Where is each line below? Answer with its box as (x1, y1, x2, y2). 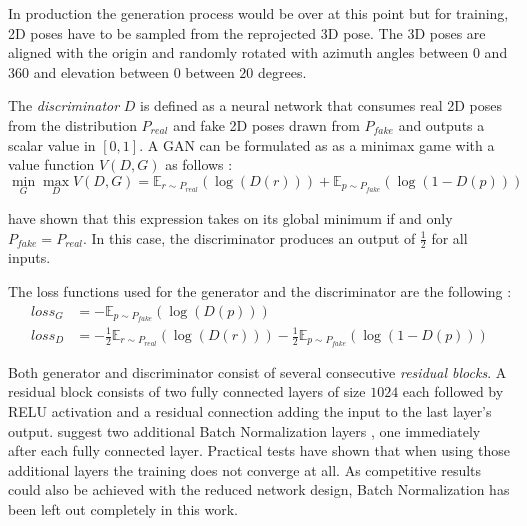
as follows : (165, 154, 233, 175)
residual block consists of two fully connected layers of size (8, 381, 366, 402)
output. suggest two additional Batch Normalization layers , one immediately (8, 420, 481, 441)
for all (431, 227, 468, 248)
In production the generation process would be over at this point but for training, (8, 3, 509, 23)
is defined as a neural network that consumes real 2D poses (140, 95, 503, 116)
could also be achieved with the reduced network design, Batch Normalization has (8, 479, 510, 500)
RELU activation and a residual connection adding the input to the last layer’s (8, 401, 492, 422)
